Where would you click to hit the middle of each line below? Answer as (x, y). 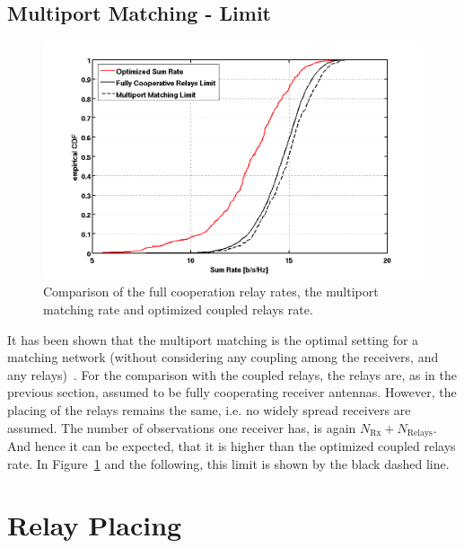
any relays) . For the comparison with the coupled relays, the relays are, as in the (232, 374)
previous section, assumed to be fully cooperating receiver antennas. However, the (232, 392)
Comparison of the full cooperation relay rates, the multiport (211, 292)
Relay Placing (95, 525)
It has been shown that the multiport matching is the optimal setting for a (213, 339)
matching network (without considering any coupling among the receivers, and (223, 357)
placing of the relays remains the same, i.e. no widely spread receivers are (209, 410)
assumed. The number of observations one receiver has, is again (182, 427)
